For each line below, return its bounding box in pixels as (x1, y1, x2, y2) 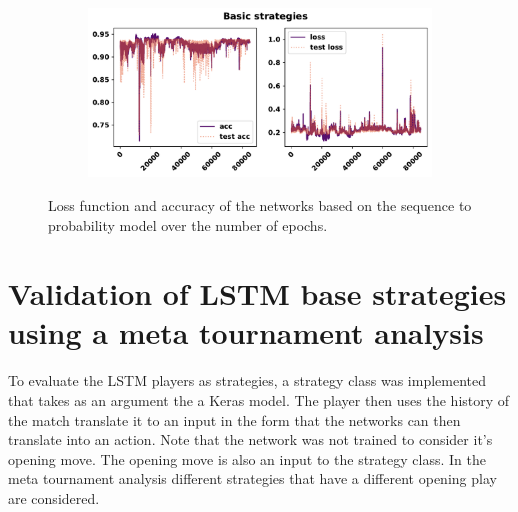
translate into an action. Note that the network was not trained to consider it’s (8, 429, 493, 450)
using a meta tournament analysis (8, 312, 484, 353)
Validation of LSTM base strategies (8, 273, 507, 314)
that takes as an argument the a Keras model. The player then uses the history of (8, 390, 510, 410)
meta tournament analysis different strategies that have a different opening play (8, 468, 497, 489)
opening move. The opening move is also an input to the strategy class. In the (8, 448, 486, 469)
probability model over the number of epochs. (48, 214, 328, 235)
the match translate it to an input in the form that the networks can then (8, 409, 461, 430)
